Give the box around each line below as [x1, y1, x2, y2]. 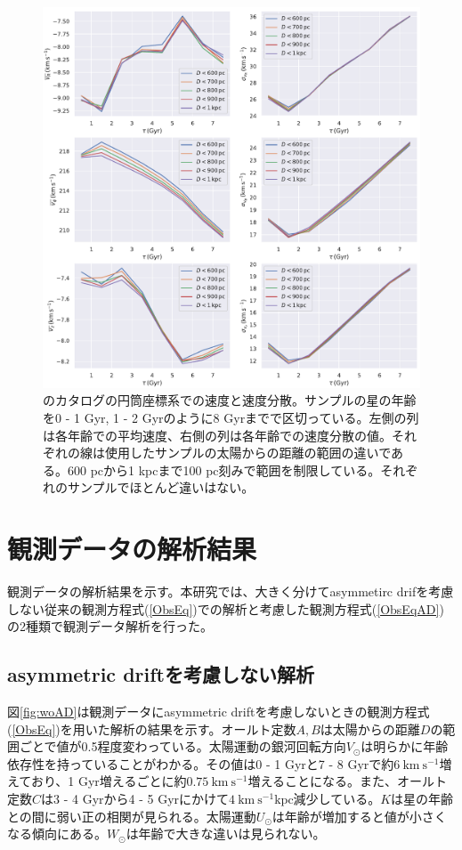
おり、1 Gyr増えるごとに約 [30, 772, 187, 790]
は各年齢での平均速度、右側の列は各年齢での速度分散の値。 [43, 425, 392, 444]
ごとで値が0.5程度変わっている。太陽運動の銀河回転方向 [19, 737, 346, 756]
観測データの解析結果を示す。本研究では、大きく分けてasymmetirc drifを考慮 [7, 582, 454, 601]
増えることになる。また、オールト [247, 772, 448, 790]
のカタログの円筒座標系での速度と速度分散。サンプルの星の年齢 [43, 391, 417, 409]
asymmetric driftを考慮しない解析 [7, 660, 314, 688]
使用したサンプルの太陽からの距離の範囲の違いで [104, 443, 392, 462]
